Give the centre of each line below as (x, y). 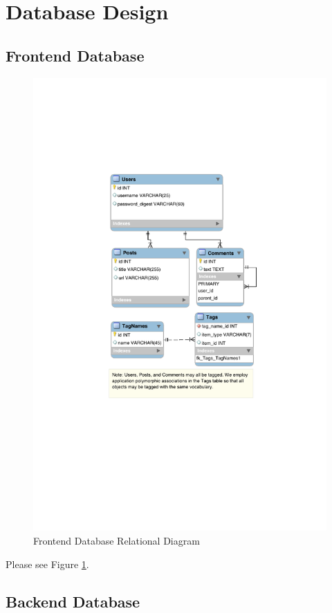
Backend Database (73, 601)
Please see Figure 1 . (47, 564)
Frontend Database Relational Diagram (117, 541)
